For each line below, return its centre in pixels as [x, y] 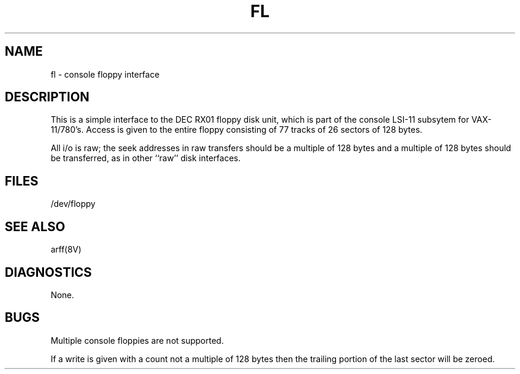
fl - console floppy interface [105, 74]
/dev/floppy [73, 204]
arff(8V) [66, 250]
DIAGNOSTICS [48, 272]
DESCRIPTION [47, 97]
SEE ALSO [35, 226]
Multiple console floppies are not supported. [137, 340]
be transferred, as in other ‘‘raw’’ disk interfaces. [146, 158]
